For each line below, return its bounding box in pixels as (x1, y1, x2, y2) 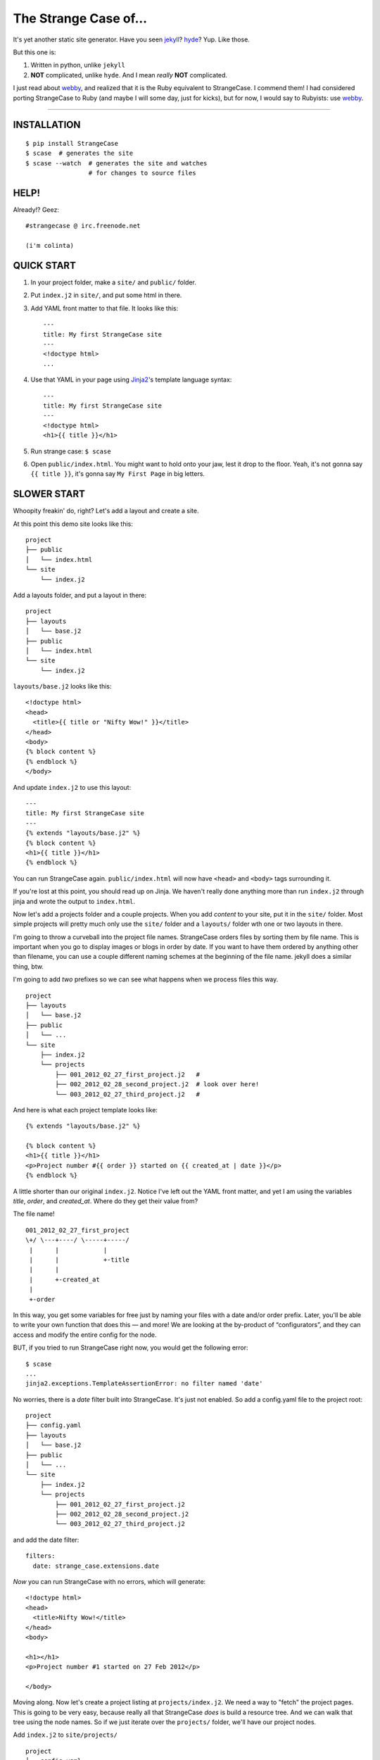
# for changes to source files (88, 169, 196, 177)
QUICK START (13, 259, 77, 271)
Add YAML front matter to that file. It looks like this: (30, 303, 179, 313)
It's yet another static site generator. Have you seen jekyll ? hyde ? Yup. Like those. (13, 35, 250, 44)
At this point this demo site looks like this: (13, 520, 133, 528)
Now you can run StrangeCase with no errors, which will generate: (13, 1577, 206, 1585)
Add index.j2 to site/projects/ (13, 1730, 118, 1739)
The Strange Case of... (13, 11, 148, 26)
